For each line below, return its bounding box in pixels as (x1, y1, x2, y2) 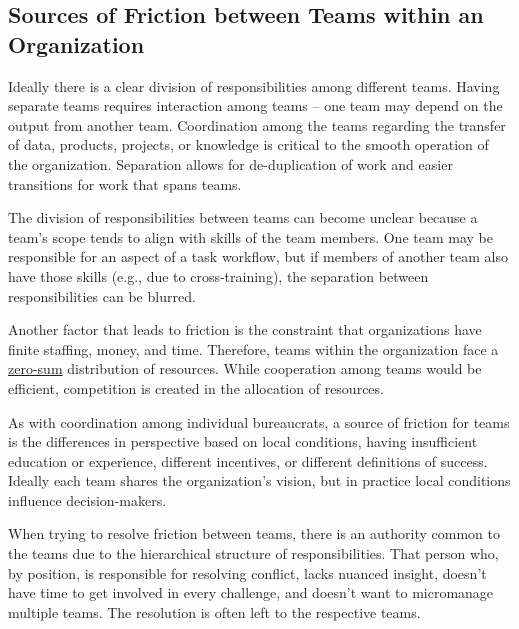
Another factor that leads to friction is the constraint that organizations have (8, 319, 482, 340)
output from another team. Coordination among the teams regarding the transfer (8, 114, 506, 135)
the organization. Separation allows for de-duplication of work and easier (8, 153, 453, 174)
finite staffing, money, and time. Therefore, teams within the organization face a (8, 338, 499, 359)
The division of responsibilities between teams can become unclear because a (8, 207, 478, 228)
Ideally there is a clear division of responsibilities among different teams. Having (8, 75, 500, 96)
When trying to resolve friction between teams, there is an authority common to (8, 523, 500, 544)
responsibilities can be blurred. (8, 285, 196, 306)
